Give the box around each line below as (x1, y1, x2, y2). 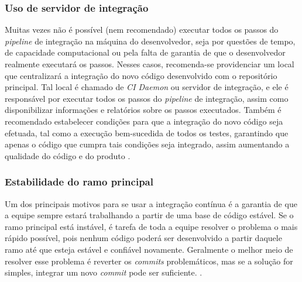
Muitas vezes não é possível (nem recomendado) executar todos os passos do (5, 23, 279, 36)
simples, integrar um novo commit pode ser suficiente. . (5, 266, 203, 278)
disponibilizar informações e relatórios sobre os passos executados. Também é (5, 104, 282, 116)
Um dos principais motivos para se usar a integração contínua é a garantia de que (5, 197, 297, 209)
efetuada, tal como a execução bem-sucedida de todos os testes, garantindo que (5, 126, 289, 139)
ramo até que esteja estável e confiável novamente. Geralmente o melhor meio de (5, 243, 293, 255)
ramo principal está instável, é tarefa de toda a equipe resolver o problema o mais (5, 220, 298, 232)
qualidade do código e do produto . (5, 149, 131, 161)
